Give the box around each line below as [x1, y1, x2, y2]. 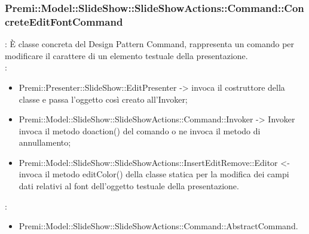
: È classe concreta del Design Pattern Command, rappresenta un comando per [5, 38, 295, 50]
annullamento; [19, 136, 71, 149]
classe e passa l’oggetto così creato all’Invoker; [19, 93, 188, 105]
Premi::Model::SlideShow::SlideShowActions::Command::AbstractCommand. [19, 220, 298, 232]
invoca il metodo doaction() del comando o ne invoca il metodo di [19, 124, 261, 137]
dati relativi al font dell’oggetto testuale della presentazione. [19, 180, 239, 192]
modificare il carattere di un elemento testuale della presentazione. [5, 49, 248, 61]
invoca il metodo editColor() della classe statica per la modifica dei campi [19, 168, 289, 180]
